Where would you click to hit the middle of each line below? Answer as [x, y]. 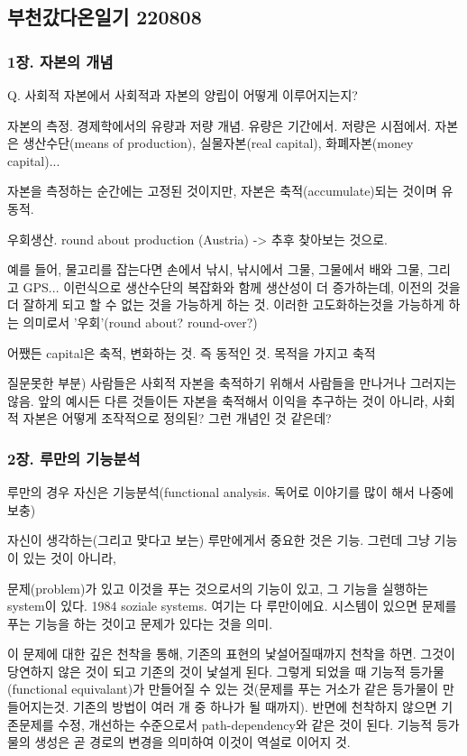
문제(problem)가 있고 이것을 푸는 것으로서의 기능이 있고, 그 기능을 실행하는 [218, 588]
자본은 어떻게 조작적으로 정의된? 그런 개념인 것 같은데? [177, 418]
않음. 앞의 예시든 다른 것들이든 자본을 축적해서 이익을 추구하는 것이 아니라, [218, 400]
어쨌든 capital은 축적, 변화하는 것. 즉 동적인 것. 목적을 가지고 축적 [192, 352]
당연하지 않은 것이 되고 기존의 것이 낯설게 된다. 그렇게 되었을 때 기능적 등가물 [226, 671]
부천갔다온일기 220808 [105, 17]
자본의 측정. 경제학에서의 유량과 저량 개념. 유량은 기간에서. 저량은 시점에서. [219, 125]
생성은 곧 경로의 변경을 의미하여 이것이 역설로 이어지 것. [192, 742]
